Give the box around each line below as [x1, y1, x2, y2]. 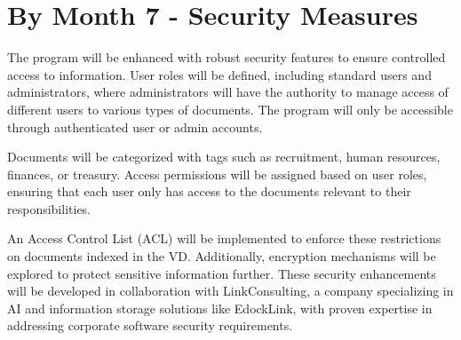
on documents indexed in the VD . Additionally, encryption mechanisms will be [7, 247, 436, 265]
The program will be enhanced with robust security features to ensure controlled [7, 48, 446, 67]
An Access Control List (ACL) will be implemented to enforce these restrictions [7, 229, 441, 248]
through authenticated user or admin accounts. [7, 117, 263, 136]
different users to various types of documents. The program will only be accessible [7, 99, 453, 118]
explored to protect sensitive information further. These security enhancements [7, 264, 436, 282]
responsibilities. [7, 199, 91, 217]
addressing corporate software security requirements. [7, 316, 293, 335]
